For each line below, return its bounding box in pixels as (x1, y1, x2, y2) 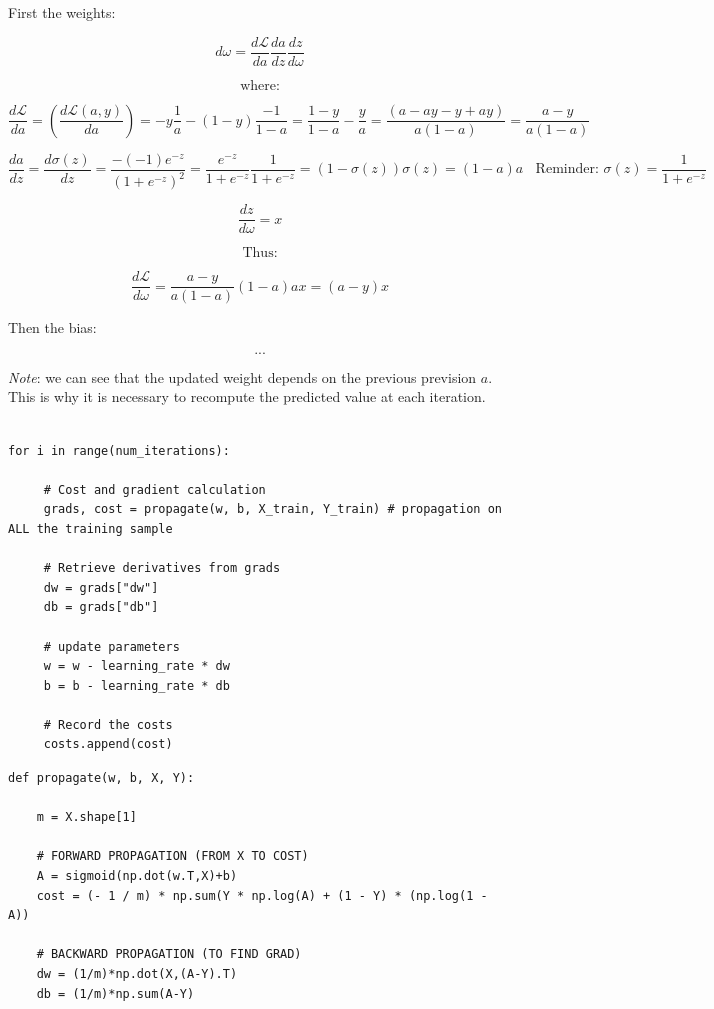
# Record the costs (43, 717, 173, 732)
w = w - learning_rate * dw (43, 659, 230, 674)
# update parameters (43, 639, 180, 654)
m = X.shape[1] (36, 810, 137, 825)
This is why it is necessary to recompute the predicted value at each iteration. (8, 386, 486, 407)
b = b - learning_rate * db (43, 678, 230, 693)
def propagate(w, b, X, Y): (8, 771, 195, 786)
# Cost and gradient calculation (43, 482, 266, 497)
